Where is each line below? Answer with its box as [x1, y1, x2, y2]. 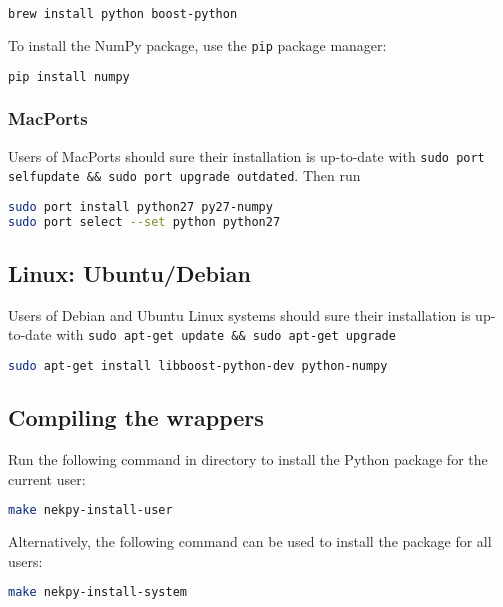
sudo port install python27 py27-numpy [8, 199, 273, 214]
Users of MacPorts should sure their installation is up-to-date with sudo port [8, 145, 485, 166]
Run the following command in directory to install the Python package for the [8, 449, 488, 470]
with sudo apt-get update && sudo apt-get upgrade [56, 324, 396, 345]
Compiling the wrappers [8, 402, 264, 433]
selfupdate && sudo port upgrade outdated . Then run [8, 165, 361, 186]
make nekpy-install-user [8, 503, 173, 518]
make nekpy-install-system [8, 585, 187, 600]
